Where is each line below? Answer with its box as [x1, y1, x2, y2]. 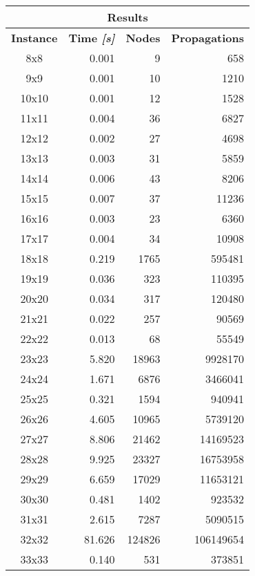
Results [107, 9, 148, 25]
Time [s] [68, 30, 115, 46]
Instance [11, 30, 58, 46]
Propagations [171, 30, 245, 46]
